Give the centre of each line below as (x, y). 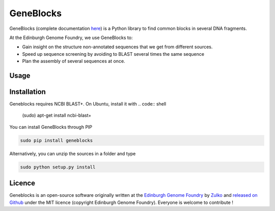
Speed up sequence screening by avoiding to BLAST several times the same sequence (113, 54)
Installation (28, 92)
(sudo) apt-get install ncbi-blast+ (57, 115)
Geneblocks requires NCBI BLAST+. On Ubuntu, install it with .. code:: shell (88, 104)
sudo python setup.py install (58, 167)
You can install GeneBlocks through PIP (51, 127)
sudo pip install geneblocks (57, 140)
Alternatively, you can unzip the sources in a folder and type (73, 153)
